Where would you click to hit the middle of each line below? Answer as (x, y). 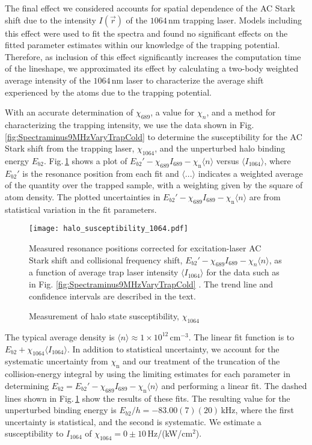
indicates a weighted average (250, 173)
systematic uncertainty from (57, 361)
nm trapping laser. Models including (235, 20)
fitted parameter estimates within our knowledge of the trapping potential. (142, 45)
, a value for (173, 112)
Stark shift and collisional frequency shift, (106, 259)
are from (265, 196)
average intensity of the (48, 80)
